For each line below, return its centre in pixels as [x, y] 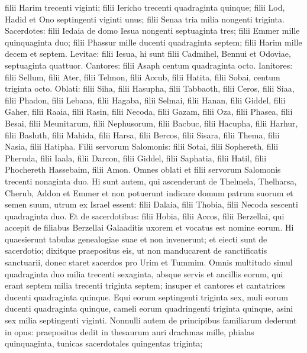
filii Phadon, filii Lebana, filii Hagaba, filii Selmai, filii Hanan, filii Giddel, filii [145, 100]
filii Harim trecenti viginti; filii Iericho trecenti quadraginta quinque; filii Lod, [145, 7]
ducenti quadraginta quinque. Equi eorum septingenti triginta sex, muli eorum [146, 297]
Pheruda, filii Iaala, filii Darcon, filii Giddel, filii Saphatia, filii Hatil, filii [136, 158]
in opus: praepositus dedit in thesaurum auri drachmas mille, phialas [130, 331]
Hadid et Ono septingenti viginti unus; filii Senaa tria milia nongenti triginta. [145, 19]
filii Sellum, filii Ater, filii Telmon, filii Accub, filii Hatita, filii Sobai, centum [143, 77]
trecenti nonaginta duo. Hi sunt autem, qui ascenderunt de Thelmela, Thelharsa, [151, 181]
